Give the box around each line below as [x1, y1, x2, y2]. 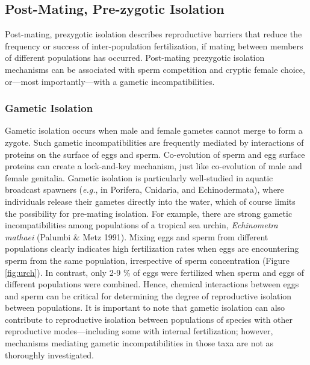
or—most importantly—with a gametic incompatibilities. [5, 75, 215, 87]
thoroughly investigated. [5, 348, 94, 361]
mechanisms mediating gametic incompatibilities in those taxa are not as [5, 337, 274, 349]
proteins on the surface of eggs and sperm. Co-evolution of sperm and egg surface [5, 148, 305, 160]
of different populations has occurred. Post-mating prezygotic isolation [5, 51, 265, 64]
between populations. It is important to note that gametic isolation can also [5, 301, 285, 314]
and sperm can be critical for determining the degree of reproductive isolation [5, 289, 292, 302]
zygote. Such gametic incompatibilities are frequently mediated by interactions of [5, 136, 304, 148]
